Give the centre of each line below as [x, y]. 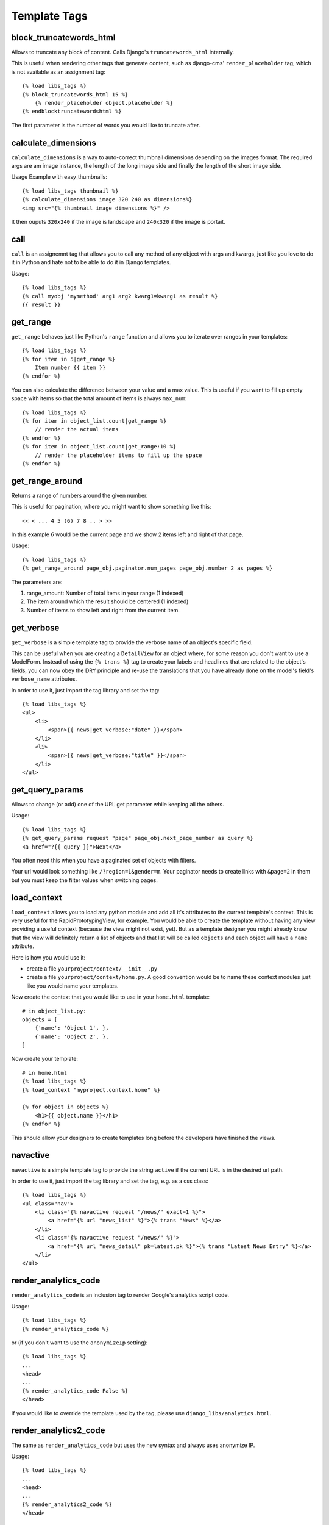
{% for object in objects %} [65, 1107]
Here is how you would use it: [48, 957]
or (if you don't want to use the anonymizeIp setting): [80, 1343]
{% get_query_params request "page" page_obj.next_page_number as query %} [138, 838]
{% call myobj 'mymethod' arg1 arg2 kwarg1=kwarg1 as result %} [120, 296]
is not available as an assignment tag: [58, 72]
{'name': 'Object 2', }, [72, 1036]
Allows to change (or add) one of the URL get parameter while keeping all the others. [118, 804]
